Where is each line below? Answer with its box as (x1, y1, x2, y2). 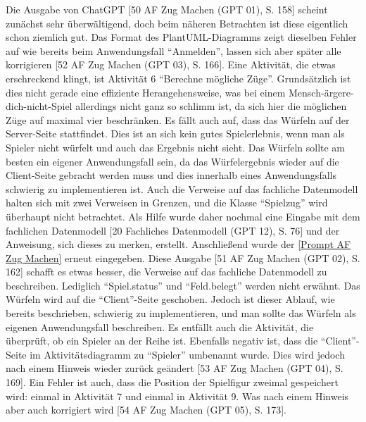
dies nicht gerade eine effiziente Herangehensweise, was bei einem (6, 85, 286, 99)
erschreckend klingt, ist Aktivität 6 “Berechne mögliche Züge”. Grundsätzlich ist (6, 70, 351, 85)
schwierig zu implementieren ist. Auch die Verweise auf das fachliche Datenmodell (6, 181, 358, 196)
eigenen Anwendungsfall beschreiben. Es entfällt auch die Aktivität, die (6, 319, 314, 334)
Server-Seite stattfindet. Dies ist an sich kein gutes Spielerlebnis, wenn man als (6, 126, 345, 141)
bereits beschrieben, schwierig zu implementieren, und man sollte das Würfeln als (6, 306, 356, 321)
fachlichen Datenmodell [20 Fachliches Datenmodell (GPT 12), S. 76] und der (6, 223, 340, 237)
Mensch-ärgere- (289, 85, 354, 99)
